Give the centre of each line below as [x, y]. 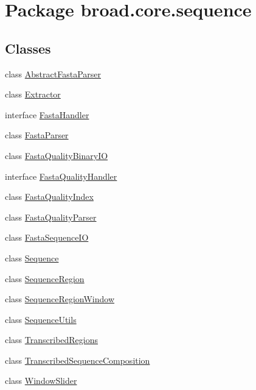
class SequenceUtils [41, 319]
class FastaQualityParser [51, 217]
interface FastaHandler [47, 114]
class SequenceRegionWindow [60, 299]
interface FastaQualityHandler [61, 176]
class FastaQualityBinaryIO [57, 155]
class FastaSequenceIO [47, 237]
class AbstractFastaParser [53, 73]
